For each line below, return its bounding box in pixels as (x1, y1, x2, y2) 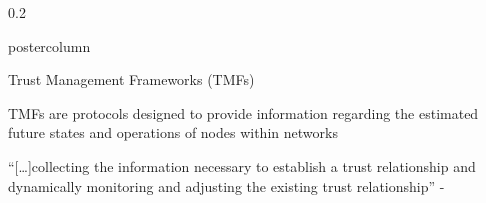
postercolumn (8, 35, 91, 56)
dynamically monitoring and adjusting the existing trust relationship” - (8, 175, 445, 196)
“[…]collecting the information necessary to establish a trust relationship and (8, 155, 476, 176)
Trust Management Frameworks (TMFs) (8, 69, 255, 90)
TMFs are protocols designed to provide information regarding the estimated (8, 102, 479, 123)
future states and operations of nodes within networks (8, 122, 338, 143)
